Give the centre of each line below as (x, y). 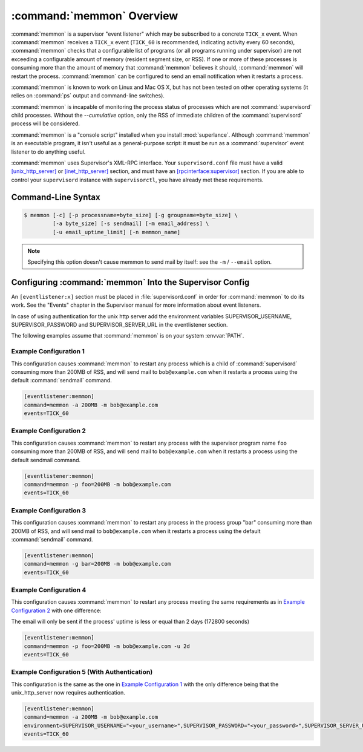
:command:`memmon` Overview (95, 16)
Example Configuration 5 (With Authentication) (82, 672)
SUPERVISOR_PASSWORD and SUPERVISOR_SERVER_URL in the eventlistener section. (119, 325)
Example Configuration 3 (49, 510)
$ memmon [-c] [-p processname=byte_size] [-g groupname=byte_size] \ (131, 215)
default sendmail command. (46, 460)
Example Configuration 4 (49, 590)
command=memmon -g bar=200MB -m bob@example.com (97, 564)
